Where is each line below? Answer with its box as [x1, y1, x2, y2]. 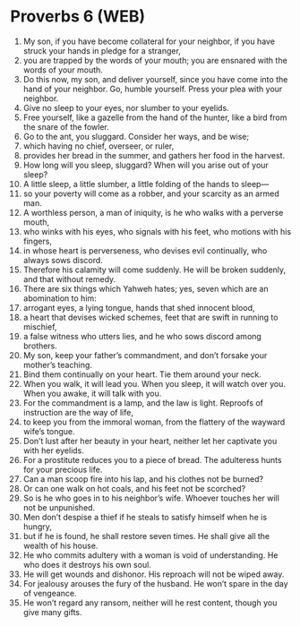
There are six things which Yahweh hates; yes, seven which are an [22, 283, 269, 294]
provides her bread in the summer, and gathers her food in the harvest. [22, 150, 286, 160]
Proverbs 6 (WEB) [10, 6, 146, 27]
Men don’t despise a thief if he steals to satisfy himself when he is [22, 511, 268, 522]
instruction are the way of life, [22, 407, 133, 417]
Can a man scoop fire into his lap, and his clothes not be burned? [22, 473, 263, 485]
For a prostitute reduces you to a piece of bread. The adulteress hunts [22, 454, 282, 465]
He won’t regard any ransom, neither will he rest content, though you [22, 597, 278, 608]
